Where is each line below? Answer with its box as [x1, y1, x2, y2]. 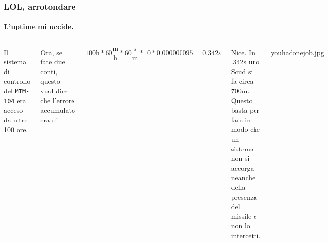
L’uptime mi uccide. [4, 21, 73, 31]
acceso [4, 105, 23, 115]
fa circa [231, 76, 254, 86]
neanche [231, 172, 255, 182]
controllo [4, 76, 31, 86]
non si [231, 153, 250, 163]
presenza [231, 191, 257, 202]
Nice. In [231, 47, 255, 57]
